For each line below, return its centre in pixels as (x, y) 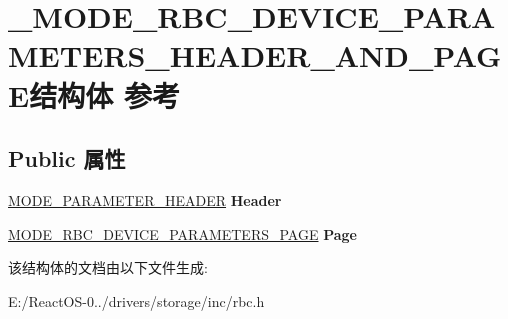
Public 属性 (67, 158)
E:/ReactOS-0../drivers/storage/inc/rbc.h (136, 300)
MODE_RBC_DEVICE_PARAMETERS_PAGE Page (182, 233)
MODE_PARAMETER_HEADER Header (145, 199)
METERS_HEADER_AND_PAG (255, 55)
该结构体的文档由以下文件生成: (108, 267)
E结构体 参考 (94, 94)
